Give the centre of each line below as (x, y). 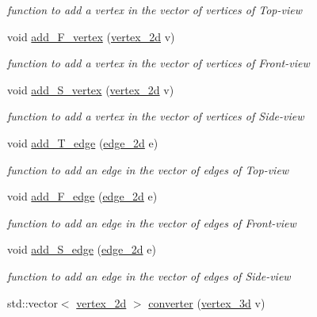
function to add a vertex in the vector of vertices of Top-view (155, 10)
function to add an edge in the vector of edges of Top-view (148, 169)
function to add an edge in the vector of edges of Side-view (149, 275)
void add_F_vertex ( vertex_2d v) (91, 36)
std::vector (32, 302)
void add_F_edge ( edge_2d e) (82, 196)
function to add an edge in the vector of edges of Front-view (152, 222)
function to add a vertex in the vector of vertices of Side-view (156, 116)
